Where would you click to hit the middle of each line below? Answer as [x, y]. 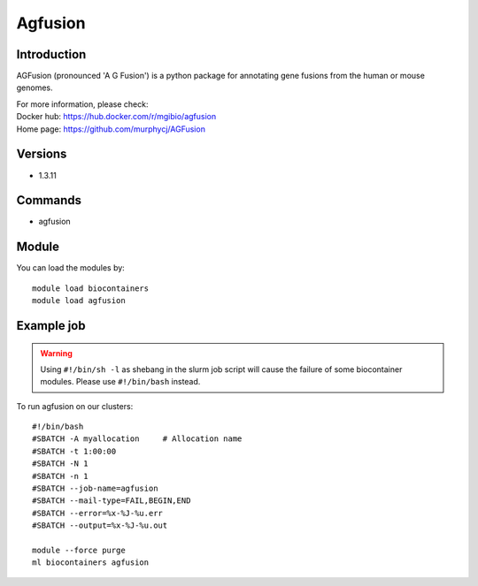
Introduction [51, 54]
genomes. [35, 88]
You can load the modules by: [71, 268]
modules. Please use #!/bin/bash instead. [120, 382]
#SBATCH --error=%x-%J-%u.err [98, 513]
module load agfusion [79, 301]
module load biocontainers [91, 288]
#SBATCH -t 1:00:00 [74, 451]
